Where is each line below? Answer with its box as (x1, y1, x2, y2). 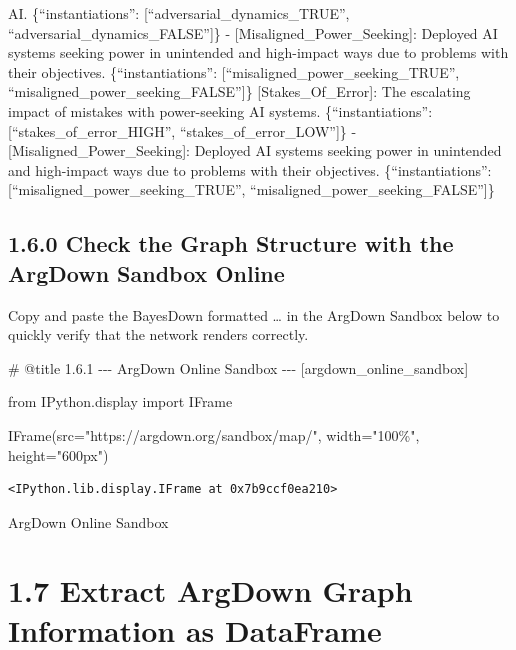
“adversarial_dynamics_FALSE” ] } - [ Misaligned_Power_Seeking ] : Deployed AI (8, 22, 498, 43)
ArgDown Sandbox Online (8, 257, 285, 288)
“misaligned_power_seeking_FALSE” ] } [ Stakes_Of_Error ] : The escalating (8, 81, 471, 102)
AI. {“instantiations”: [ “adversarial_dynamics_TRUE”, (8, 3, 350, 23)
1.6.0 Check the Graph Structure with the (8, 228, 454, 259)
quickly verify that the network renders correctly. (8, 324, 309, 345)
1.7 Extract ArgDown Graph (8, 570, 413, 611)
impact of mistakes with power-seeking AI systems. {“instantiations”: (8, 100, 433, 121)
